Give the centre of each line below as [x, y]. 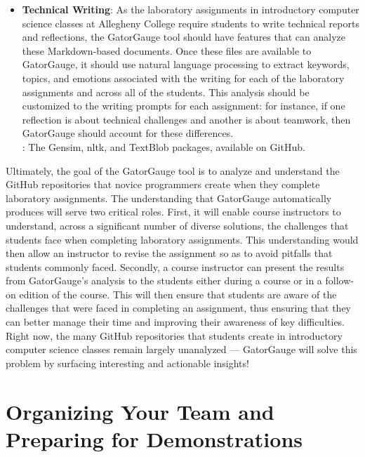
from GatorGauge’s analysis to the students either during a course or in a [164, 280]
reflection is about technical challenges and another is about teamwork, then [186, 119]
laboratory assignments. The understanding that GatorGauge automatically [169, 198]
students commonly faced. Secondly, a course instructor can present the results [175, 266]
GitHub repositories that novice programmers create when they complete [163, 184]
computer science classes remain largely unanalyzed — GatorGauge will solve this [181, 349]
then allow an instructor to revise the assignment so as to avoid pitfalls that [169, 253]
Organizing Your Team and [140, 411]
